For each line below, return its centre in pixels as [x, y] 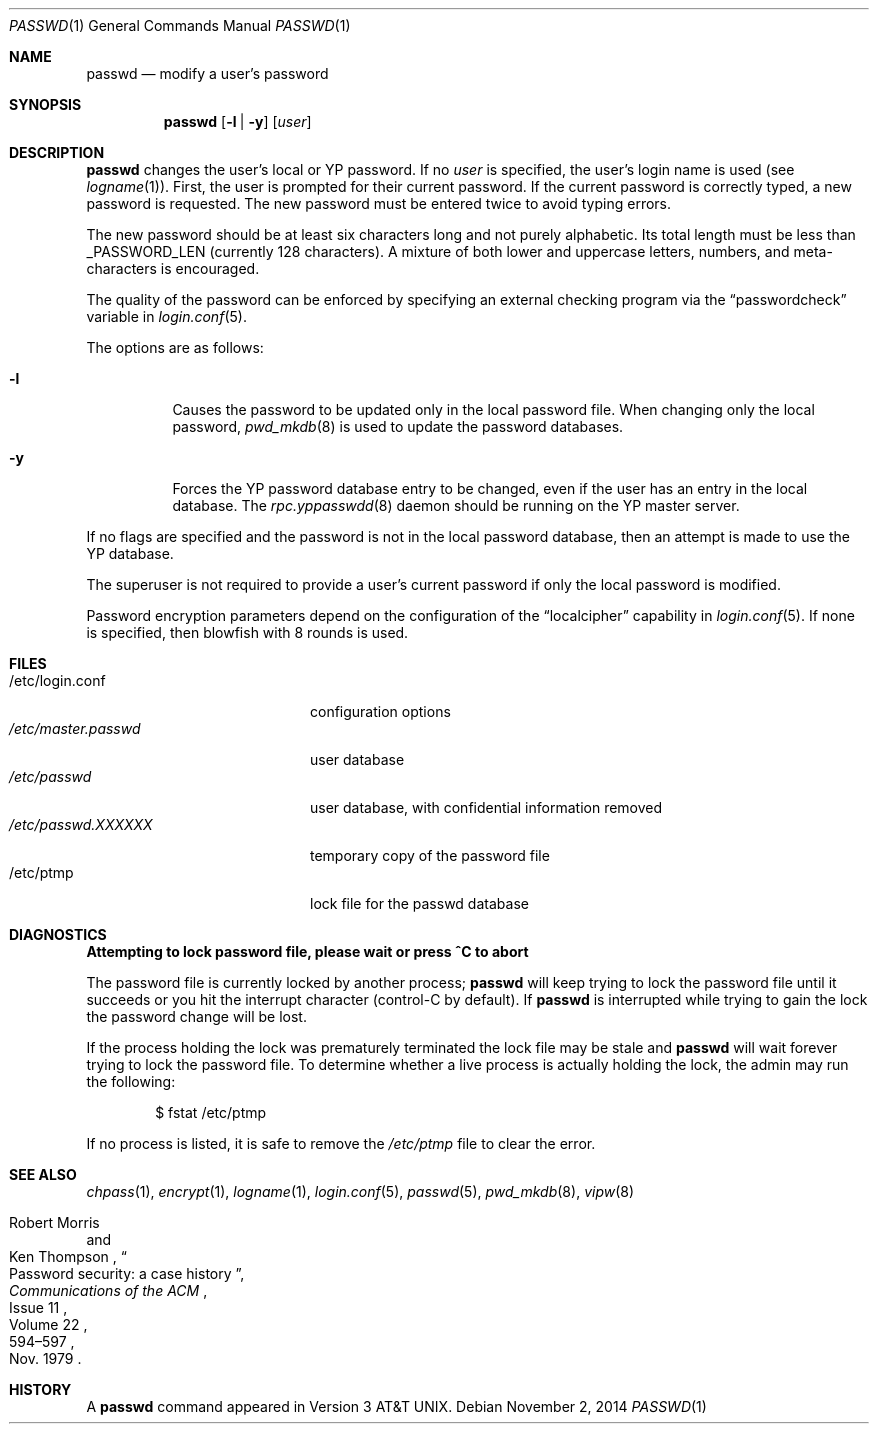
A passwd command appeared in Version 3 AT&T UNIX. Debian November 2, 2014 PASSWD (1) [396, 1406]
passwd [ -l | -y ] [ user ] [237, 121]
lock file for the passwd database [419, 903]
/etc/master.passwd [75, 728]
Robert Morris [54, 1222]
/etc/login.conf [57, 680]
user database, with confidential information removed [486, 807]
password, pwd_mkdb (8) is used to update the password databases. [398, 426]
